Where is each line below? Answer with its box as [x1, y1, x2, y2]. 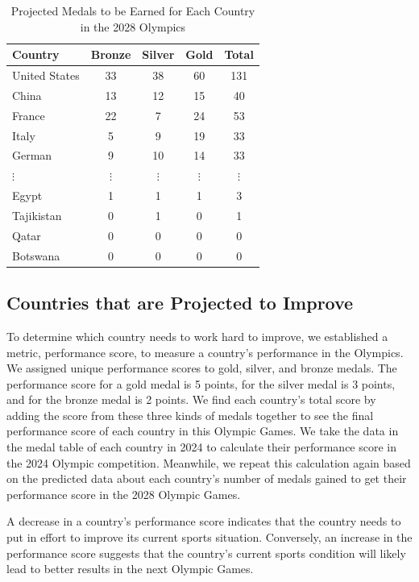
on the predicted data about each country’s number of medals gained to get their [6, 470, 407, 487]
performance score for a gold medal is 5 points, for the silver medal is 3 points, [6, 375, 396, 392]
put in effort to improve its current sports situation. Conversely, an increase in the [6, 529, 413, 546]
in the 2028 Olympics [80, 18, 186, 35]
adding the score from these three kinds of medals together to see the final [6, 406, 374, 423]
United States [12, 67, 80, 84]
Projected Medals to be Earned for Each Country [10, 2, 255, 19]
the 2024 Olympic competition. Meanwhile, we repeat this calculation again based [6, 454, 411, 471]
